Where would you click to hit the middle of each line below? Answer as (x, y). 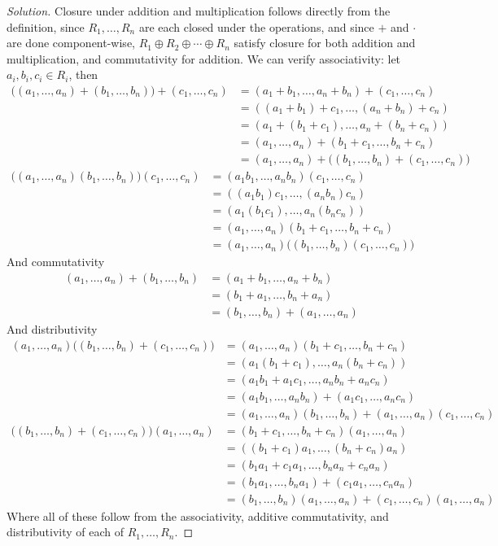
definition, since (46, 26)
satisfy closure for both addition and (325, 43)
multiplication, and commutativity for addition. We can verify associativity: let (204, 58)
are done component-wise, (71, 43)
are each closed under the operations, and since (256, 26)
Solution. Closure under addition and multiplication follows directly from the (199, 11)
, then (83, 74)
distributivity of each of (66, 532)
